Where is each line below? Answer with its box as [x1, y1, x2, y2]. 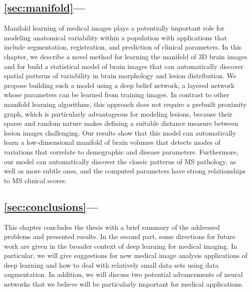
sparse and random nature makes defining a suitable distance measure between [4, 118, 238, 128]
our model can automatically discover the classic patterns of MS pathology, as [4, 156, 236, 166]
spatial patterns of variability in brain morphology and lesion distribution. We [4, 70, 236, 81]
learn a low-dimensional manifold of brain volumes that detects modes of [4, 137, 220, 147]
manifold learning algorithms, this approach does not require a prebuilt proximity [4, 99, 247, 109]
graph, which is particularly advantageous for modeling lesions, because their [4, 108, 233, 119]
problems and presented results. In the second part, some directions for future [4, 231, 235, 241]
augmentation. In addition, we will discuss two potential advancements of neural [4, 269, 243, 279]
